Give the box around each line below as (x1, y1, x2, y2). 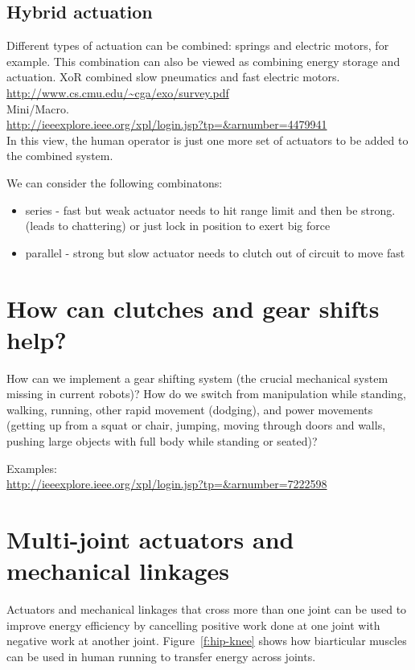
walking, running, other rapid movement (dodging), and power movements (6, 401, 373, 417)
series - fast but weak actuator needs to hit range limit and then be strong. (25, 201, 396, 218)
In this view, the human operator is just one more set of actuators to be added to (6, 131, 409, 148)
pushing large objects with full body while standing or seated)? (6, 433, 318, 450)
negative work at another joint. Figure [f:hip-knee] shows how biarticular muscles (6, 632, 407, 649)
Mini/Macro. (6, 100, 69, 117)
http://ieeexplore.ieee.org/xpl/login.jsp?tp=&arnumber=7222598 (6, 475, 327, 492)
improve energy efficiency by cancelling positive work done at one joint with (6, 616, 380, 633)
